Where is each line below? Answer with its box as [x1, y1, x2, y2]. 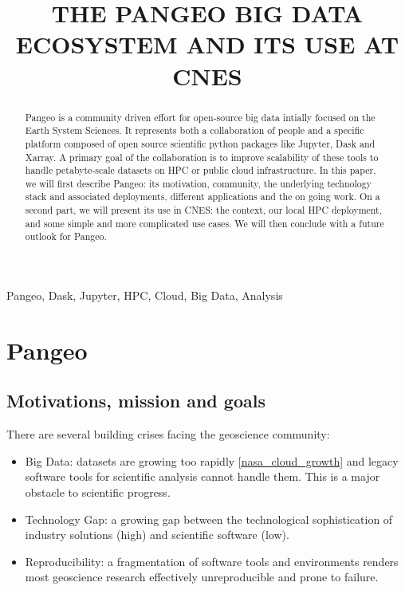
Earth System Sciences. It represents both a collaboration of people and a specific [25, 124, 364, 137]
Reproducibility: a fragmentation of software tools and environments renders [25, 553, 399, 569]
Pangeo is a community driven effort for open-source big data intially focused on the [25, 110, 376, 124]
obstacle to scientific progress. [25, 484, 171, 501]
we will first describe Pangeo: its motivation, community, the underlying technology [25, 176, 372, 190]
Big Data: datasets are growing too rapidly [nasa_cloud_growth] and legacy [25, 452, 399, 469]
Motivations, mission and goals [6, 388, 265, 413]
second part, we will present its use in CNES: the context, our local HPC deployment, [25, 203, 383, 217]
